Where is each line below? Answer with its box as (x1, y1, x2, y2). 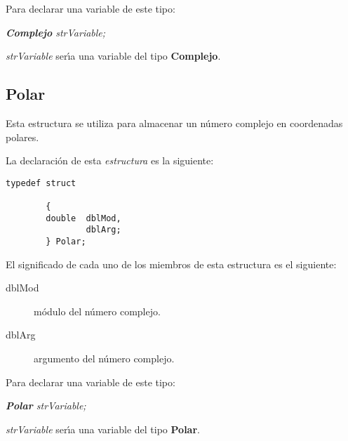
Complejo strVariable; (6, 25, 106, 39)
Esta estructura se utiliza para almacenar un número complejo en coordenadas (6, 115, 343, 130)
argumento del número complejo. (34, 351, 175, 366)
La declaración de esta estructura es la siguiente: (6, 153, 214, 168)
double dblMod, (46, 213, 121, 223)
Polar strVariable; (6, 398, 86, 413)
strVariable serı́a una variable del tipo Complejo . (6, 48, 221, 63)
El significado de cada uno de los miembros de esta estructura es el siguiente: (6, 256, 337, 271)
